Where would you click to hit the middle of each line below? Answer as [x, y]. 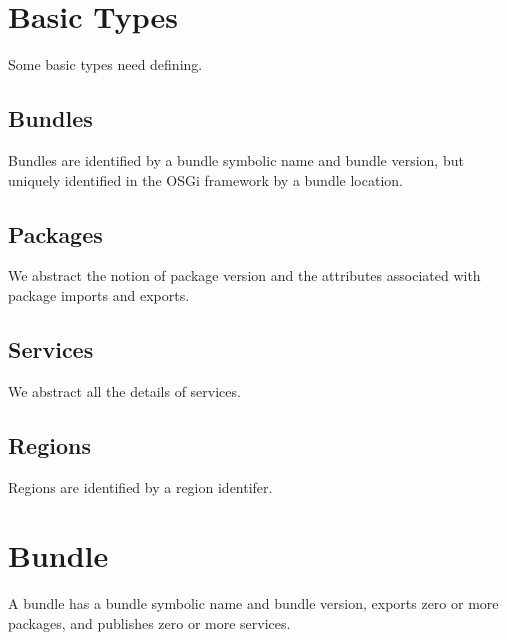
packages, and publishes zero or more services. [149, 622]
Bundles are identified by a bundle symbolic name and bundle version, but [236, 159]
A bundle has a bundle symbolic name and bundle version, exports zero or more [253, 603]
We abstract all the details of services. [124, 390]
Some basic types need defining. [105, 64]
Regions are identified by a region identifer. [140, 486]
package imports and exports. [99, 294]
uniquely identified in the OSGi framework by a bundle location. [205, 179]
